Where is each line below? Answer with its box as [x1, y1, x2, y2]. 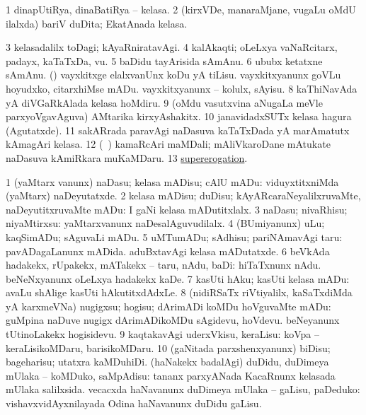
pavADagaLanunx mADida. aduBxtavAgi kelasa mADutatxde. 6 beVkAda [6, 243, 330, 258]
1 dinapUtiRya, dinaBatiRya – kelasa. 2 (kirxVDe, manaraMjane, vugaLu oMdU [6, 2, 356, 16]
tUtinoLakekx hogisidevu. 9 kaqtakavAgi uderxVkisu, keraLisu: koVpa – [6, 327, 319, 341]
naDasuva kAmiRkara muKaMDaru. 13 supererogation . [6, 150, 248, 165]
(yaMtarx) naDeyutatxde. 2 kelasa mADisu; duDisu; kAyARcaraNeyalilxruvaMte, [6, 188, 361, 203]
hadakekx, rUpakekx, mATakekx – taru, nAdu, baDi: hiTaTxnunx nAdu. [6, 257, 321, 272]
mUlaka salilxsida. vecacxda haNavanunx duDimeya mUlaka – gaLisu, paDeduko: [6, 382, 360, 397]
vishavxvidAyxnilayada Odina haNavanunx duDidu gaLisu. [6, 396, 262, 411]
